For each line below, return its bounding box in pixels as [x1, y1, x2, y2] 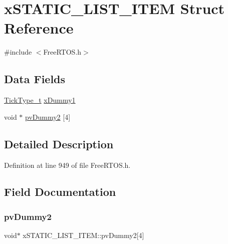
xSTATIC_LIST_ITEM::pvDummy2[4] [23, 230, 144, 240]
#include [4, 47, 32, 57]
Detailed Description [4, 136, 114, 151]
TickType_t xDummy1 [4, 95, 76, 105]
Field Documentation [4, 184, 116, 199]
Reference [4, 18, 74, 38]
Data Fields [4, 71, 66, 87]
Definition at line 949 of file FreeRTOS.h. [4, 159, 131, 170]
